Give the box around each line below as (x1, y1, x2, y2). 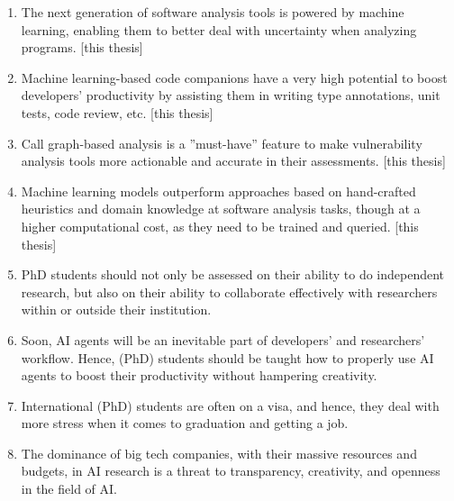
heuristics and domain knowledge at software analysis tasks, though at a (21, 199, 421, 218)
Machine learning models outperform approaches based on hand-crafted (21, 181, 416, 200)
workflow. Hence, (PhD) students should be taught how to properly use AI (21, 348, 434, 367)
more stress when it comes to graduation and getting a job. (21, 414, 349, 433)
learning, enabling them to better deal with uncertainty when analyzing (21, 20, 417, 39)
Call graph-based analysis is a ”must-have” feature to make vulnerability (21, 133, 422, 152)
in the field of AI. (21, 479, 117, 498)
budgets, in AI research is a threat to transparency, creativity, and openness (21, 461, 440, 480)
